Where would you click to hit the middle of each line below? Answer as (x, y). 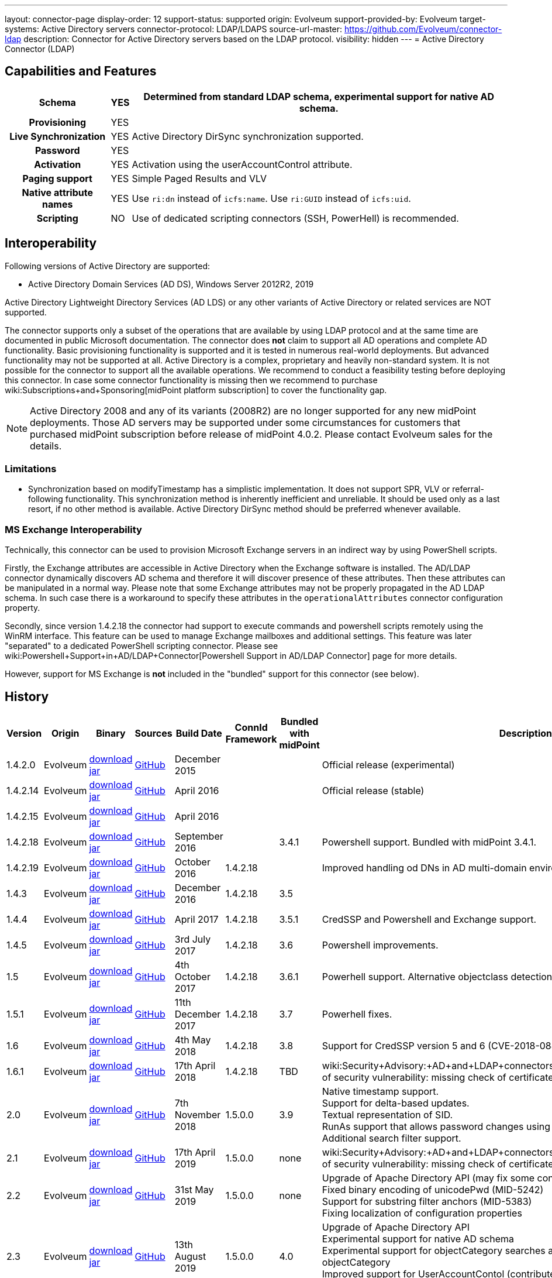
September (199, 836)
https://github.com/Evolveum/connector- (423, 29)
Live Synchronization (58, 136)
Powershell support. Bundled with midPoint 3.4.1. (429, 842)
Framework (251, 739)
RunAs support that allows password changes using (436, 1127)
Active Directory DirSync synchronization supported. (248, 136)
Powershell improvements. (380, 945)
